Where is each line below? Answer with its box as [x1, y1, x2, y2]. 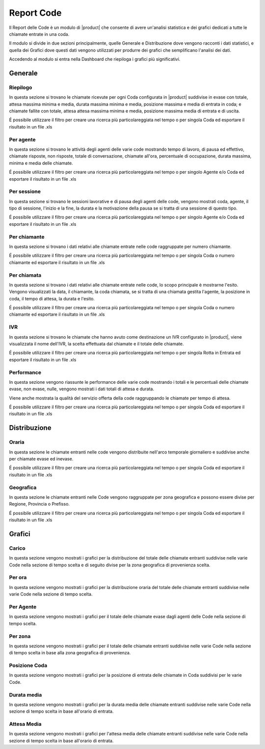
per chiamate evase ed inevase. [9, 456, 74, 462]
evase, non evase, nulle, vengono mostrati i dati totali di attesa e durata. [9, 386, 155, 392]
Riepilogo [9, 84, 32, 91]
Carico [9, 545, 26, 552]
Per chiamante [9, 233, 45, 240]
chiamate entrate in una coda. [9, 31, 70, 37]
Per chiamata [9, 271, 42, 278]
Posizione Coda [9, 662, 48, 669]
